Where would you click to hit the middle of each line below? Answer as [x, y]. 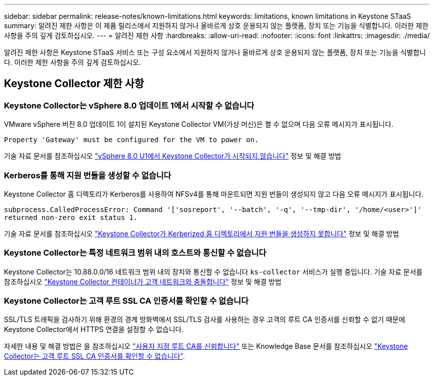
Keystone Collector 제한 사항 [74, 84]
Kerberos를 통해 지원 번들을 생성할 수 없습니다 [88, 175]
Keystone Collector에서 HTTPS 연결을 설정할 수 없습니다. [94, 329]
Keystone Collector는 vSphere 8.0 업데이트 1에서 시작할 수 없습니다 [129, 105]
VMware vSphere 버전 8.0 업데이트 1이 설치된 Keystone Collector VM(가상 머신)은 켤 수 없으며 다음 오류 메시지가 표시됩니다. [199, 124]
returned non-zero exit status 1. [71, 217]
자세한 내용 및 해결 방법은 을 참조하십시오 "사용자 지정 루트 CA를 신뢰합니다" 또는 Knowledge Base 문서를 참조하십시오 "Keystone [206, 346]
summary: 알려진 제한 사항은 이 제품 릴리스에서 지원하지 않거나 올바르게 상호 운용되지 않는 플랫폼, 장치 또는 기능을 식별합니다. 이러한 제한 [216, 26]
